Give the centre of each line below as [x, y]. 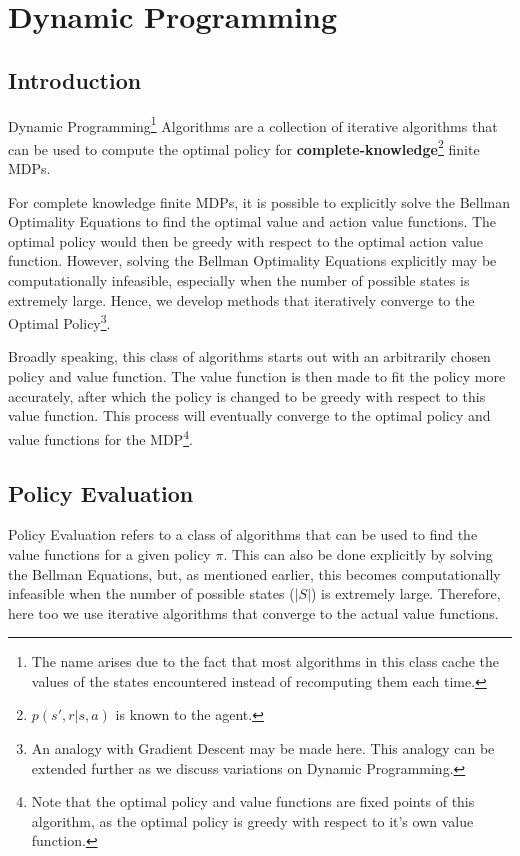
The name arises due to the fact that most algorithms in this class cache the [265, 661]
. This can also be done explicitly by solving [358, 553]
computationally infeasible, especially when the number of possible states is [239, 280]
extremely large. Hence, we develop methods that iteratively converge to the [241, 299]
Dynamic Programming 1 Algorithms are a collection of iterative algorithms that [253, 124]
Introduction [75, 79]
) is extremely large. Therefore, [406, 593]
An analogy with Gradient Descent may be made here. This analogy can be [263, 748]
